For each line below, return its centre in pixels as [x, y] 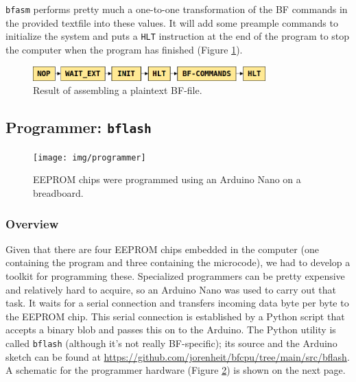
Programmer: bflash [79, 127]
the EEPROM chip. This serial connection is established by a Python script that [175, 316]
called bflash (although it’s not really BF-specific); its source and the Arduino [171, 343]
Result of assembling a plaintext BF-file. [118, 90]
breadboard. [58, 193]
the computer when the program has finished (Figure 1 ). [124, 49]
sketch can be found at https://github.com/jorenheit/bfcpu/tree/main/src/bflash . [178, 356]
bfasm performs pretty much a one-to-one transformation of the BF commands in [177, 9]
